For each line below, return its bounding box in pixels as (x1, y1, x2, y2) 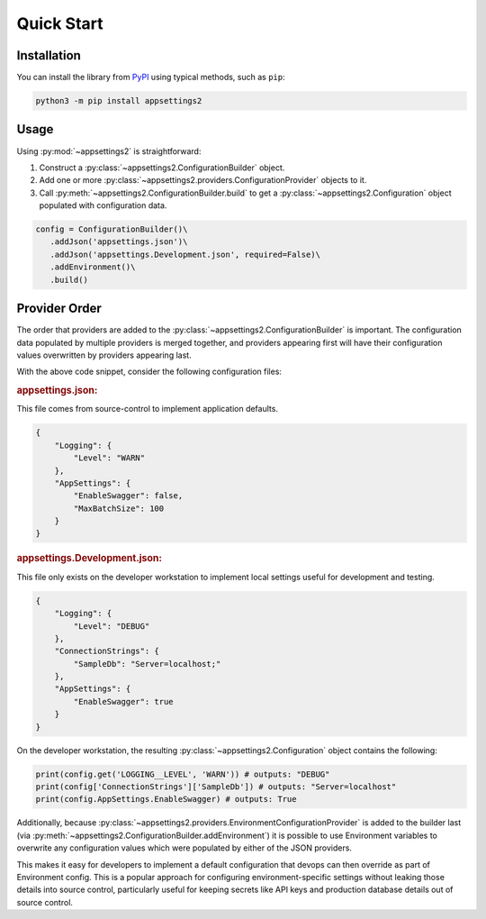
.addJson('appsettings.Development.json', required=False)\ (49, 249, 321, 259)
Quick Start (16, 14, 103, 33)
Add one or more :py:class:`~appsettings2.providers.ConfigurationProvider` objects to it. (39, 175, 367, 186)
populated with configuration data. (39, 200, 167, 211)
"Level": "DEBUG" (73, 621, 150, 631)
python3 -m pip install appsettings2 (35, 96, 202, 106)
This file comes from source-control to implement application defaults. (16, 404, 279, 414)
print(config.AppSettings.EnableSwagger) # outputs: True (35, 794, 297, 805)
